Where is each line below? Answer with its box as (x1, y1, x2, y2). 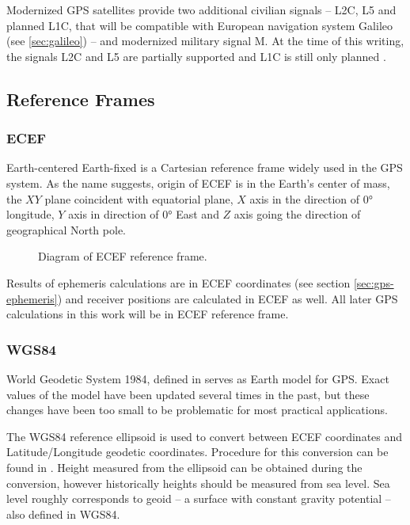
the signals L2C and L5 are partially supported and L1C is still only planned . (6, 48, 386, 64)
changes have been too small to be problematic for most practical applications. (6, 401, 388, 418)
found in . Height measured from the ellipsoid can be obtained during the (6, 458, 363, 475)
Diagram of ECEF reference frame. (38, 248, 207, 264)
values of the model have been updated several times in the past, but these (6, 386, 370, 402)
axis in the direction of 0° (249, 190, 373, 207)
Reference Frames (6, 86, 155, 111)
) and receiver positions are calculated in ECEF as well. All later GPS (57, 290, 398, 306)
